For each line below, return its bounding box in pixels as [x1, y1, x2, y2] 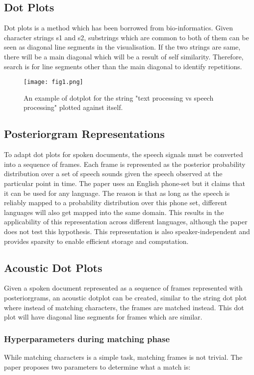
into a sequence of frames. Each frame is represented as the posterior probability [4, 159, 246, 169]
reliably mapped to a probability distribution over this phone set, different [4, 197, 228, 208]
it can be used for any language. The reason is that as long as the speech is [4, 187, 230, 198]
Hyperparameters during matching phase [4, 332, 170, 345]
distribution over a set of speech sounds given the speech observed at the [4, 168, 223, 179]
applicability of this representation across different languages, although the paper [4, 216, 248, 227]
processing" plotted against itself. [24, 102, 123, 112]
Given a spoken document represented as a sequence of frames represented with [4, 283, 243, 293]
